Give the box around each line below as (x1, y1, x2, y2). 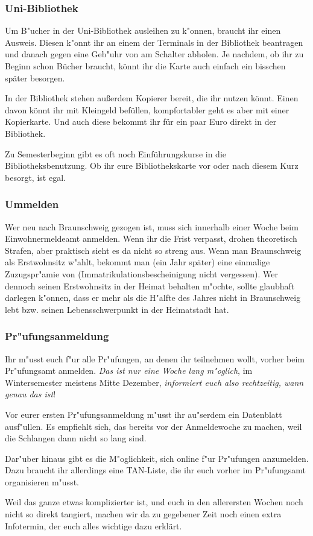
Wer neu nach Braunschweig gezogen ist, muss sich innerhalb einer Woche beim (5, 220, 299, 233)
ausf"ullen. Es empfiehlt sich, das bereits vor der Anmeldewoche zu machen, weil (5, 420, 302, 432)
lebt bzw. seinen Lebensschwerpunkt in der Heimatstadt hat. (5, 303, 229, 315)
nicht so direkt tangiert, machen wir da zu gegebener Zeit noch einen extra (5, 508, 282, 520)
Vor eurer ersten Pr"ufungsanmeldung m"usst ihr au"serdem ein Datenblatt (5, 408, 282, 420)
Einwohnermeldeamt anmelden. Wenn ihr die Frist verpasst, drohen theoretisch (5, 232, 297, 245)
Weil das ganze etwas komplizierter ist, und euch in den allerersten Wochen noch (5, 496, 303, 508)
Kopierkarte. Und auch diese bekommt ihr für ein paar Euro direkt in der (5, 115, 277, 128)
